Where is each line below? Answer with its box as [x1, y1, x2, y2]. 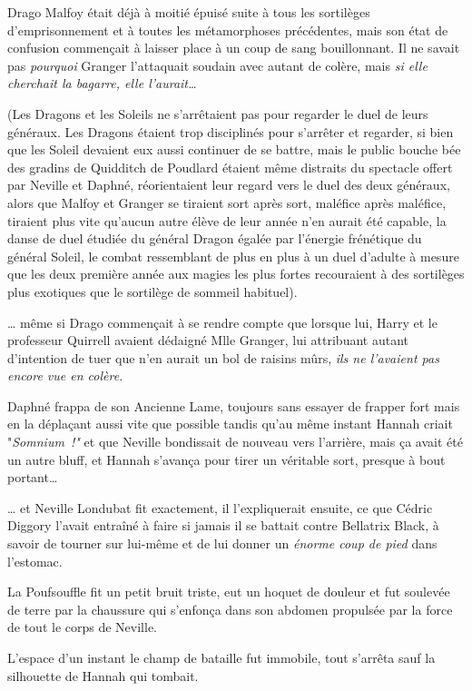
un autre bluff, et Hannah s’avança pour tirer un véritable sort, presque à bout [7, 449, 446, 469]
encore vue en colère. [7, 366, 123, 385]
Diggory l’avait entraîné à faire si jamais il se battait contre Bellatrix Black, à [7, 516, 439, 535]
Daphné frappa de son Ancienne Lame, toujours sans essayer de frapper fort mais [7, 396, 460, 415]
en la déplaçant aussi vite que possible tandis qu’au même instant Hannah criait [7, 414, 453, 433]
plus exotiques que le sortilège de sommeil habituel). [7, 281, 298, 301]
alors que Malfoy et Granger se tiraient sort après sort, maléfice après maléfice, [7, 192, 447, 212]
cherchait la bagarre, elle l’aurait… [7, 74, 197, 93]
